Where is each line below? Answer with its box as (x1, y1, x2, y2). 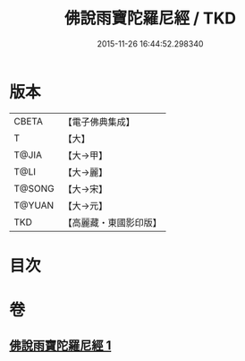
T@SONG (13, 182, 55, 194)
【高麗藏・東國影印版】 (63, 216, 163, 228)
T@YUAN (13, 199, 55, 211)
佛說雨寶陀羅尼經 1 (9, 338, 112, 354)
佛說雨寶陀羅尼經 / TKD (63, 8, 237, 29)
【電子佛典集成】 (63, 116, 136, 128)
